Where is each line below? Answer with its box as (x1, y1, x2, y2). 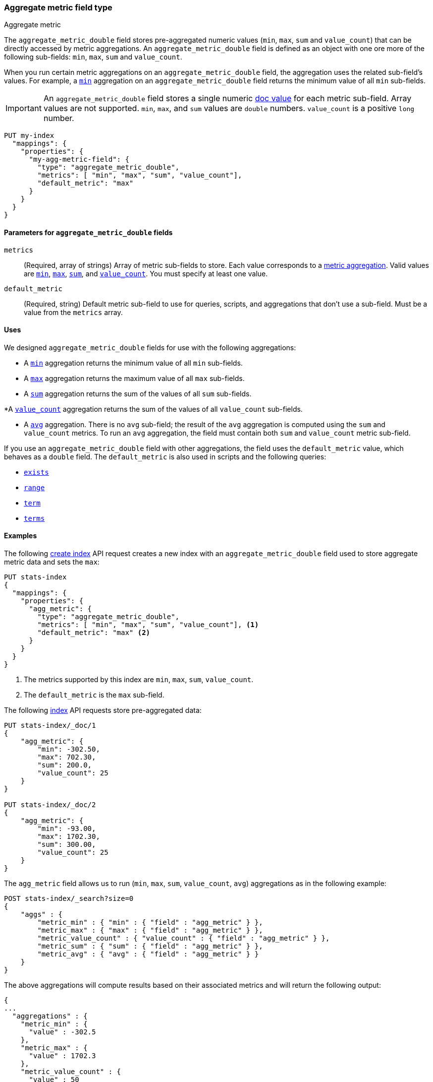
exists (24, 468, 49, 476)
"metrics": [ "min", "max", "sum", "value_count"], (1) (37, 621, 259, 629)
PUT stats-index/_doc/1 (4, 721, 96, 730)
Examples (4, 531, 37, 540)
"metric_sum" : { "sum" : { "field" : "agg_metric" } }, (37, 942, 263, 951)
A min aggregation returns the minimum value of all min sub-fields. (24, 358, 243, 367)
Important (5, 103, 42, 114)
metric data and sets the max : (4, 558, 100, 567)
